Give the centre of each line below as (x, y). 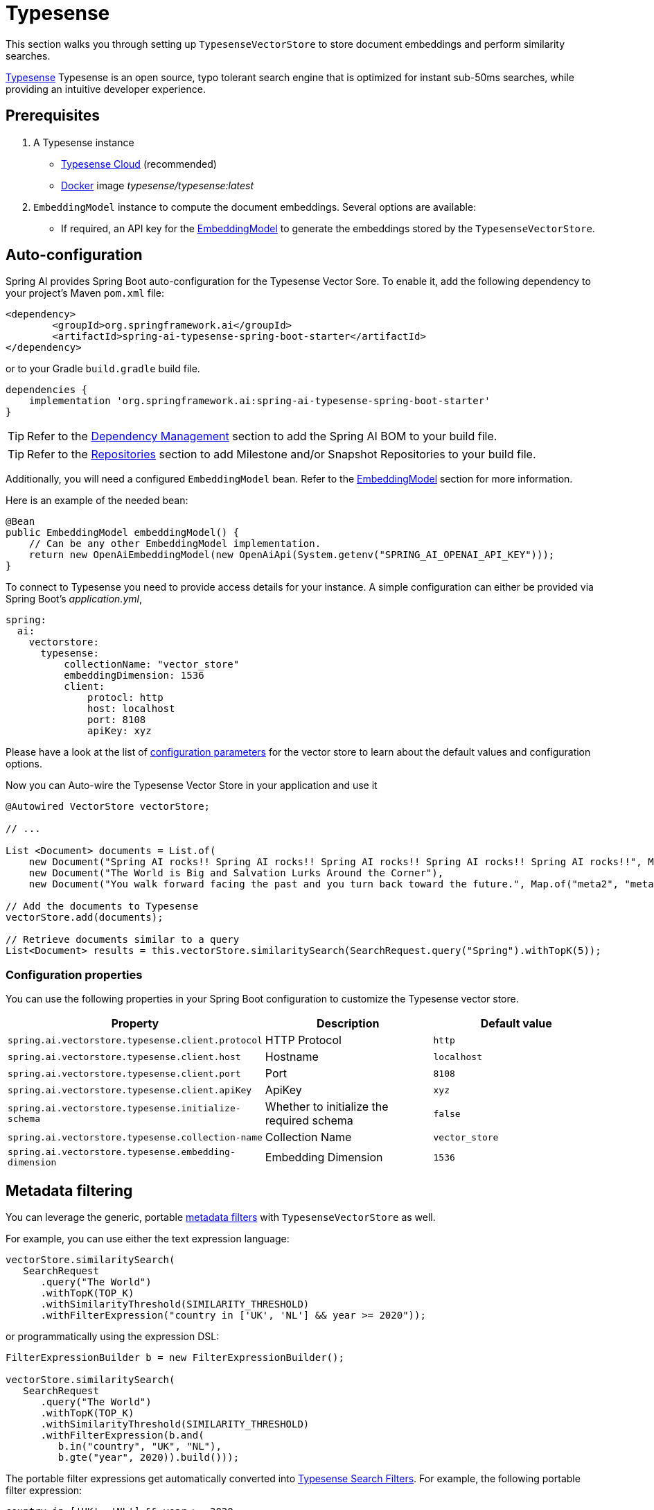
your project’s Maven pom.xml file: (85, 293)
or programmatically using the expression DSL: (113, 1337)
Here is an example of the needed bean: (97, 501)
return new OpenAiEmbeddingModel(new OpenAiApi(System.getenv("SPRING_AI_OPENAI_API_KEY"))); (292, 555)
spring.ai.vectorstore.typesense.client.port (124, 1073)
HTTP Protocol (303, 1040)
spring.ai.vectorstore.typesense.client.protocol (135, 1040)
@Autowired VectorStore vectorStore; (108, 807)
